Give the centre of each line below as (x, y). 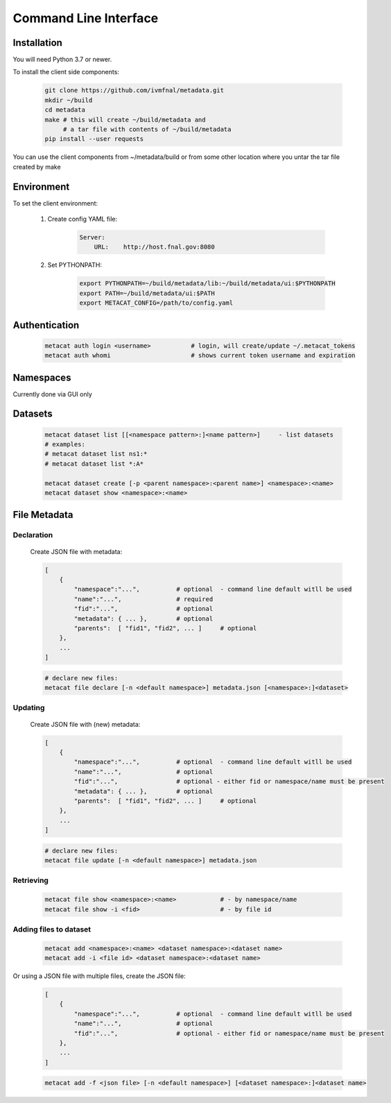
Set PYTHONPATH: (75, 265)
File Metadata (43, 515)
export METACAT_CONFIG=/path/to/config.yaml (156, 303)
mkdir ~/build (69, 100)
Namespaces (42, 377)
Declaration (33, 535)
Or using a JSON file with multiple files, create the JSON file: (99, 976)
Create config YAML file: (82, 219)
